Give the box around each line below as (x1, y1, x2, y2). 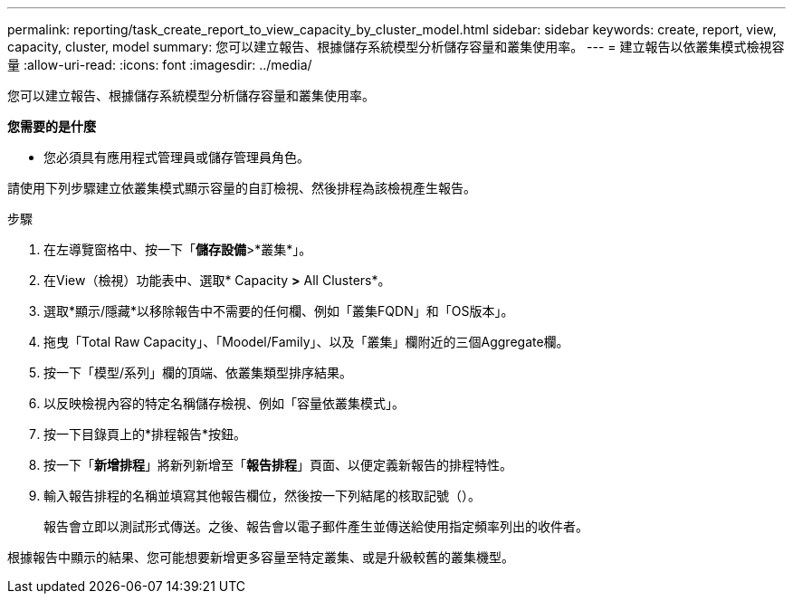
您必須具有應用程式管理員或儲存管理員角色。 (43, 149, 310, 165)
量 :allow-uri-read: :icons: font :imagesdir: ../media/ (7, 57, 312, 72)
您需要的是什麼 (7, 119, 96, 134)
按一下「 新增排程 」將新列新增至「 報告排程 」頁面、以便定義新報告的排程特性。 (43, 457, 512, 472)
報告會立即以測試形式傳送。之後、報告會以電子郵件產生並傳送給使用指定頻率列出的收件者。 (43, 519, 588, 534)
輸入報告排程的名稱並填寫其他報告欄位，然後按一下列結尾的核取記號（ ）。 (43, 488, 481, 503)
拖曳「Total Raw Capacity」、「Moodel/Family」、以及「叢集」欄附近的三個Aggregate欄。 (43, 334, 569, 349)
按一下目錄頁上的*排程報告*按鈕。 (43, 426, 247, 442)
